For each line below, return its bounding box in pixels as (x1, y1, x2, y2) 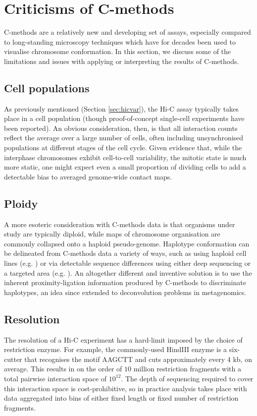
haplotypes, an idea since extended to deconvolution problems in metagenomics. (4, 287, 247, 297)
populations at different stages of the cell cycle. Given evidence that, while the (4, 142, 242, 153)
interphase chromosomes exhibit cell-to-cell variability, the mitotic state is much (4, 152, 247, 162)
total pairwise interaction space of (4, 373, 107, 383)
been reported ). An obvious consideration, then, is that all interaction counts (4, 122, 238, 133)
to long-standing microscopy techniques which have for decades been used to (4, 36, 236, 47)
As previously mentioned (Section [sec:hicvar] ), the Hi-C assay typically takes (4, 103, 239, 114)
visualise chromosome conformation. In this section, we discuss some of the (4, 46, 231, 57)
